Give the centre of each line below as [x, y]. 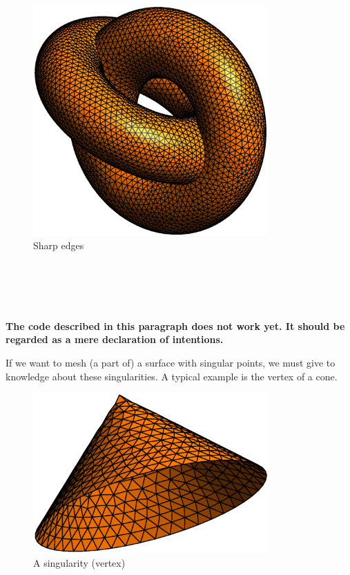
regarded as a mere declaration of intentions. [115, 339]
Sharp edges [59, 245]
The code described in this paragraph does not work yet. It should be [175, 325]
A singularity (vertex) [79, 562]
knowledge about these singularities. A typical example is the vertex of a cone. [172, 376]
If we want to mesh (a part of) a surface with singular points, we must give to [171, 362]
